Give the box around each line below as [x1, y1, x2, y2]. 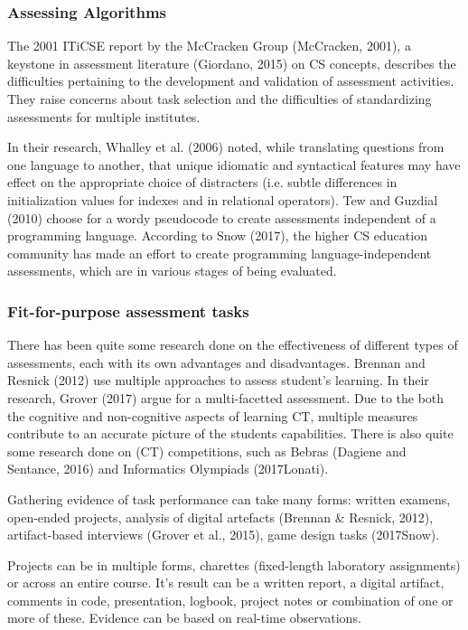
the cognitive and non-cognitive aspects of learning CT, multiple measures [7, 406, 418, 425]
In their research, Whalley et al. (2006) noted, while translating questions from [7, 137, 445, 156]
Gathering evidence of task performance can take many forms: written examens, [7, 489, 451, 508]
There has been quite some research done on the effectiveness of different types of [7, 335, 458, 354]
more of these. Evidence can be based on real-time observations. [7, 608, 361, 627]
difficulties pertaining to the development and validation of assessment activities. [7, 71, 454, 90]
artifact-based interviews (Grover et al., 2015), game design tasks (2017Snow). [7, 525, 440, 544]
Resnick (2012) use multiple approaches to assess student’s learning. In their [7, 371, 429, 390]
